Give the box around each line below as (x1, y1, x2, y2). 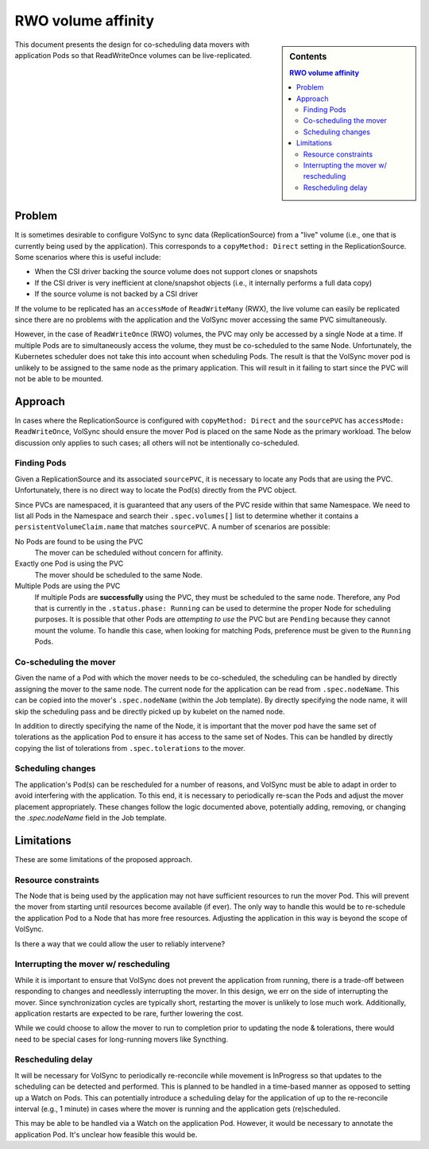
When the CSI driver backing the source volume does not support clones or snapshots (34, 267, 318, 277)
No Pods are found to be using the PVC (14, 536, 143, 546)
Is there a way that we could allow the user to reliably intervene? (14, 938, 226, 949)
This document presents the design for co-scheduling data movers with (14, 40, 249, 49)
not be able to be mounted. (14, 373, 103, 383)
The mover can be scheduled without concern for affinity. (34, 548, 224, 558)
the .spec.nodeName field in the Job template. (14, 813, 167, 822)
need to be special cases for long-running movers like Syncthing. (14, 1034, 229, 1044)
